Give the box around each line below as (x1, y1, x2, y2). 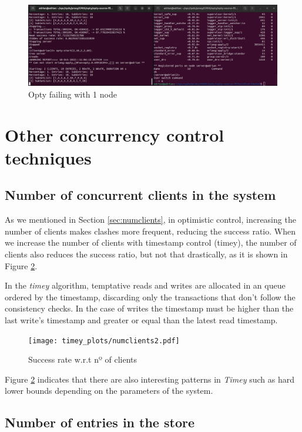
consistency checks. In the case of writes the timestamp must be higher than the (5, 302, 294, 314)
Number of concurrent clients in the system (5, 186, 276, 204)
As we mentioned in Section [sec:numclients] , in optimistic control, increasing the (5, 213, 296, 226)
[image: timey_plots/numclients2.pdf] (28, 336, 180, 345)
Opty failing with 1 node (28, 88, 117, 100)
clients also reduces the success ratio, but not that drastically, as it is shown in (5, 248, 288, 260)
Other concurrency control (5, 122, 224, 146)
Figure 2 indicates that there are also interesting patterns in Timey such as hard (5, 373, 294, 385)
